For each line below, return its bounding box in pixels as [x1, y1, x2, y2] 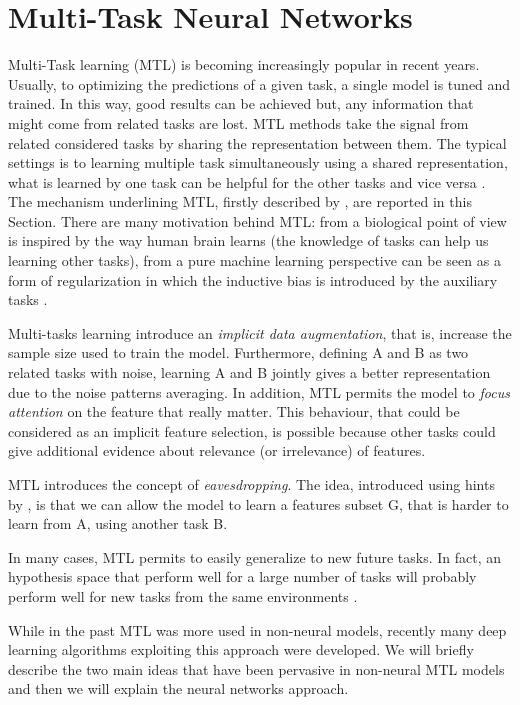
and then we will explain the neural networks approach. [8, 678, 349, 699]
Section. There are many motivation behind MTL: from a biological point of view [8, 210, 507, 231]
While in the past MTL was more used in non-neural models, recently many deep [8, 619, 507, 640]
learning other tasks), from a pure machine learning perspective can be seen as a [8, 250, 501, 271]
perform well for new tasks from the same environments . [8, 585, 358, 606]
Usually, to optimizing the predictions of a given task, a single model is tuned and [8, 73, 511, 94]
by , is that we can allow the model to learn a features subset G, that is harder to [8, 493, 509, 514]
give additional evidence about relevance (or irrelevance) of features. [8, 440, 426, 461]
